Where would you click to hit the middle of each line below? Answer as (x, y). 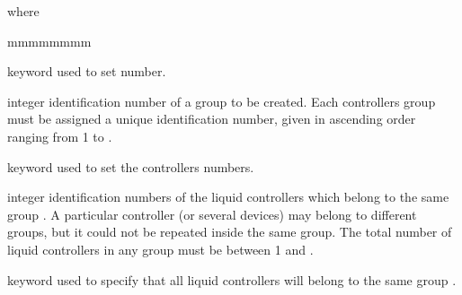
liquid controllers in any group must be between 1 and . (160, 249)
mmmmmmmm (49, 41)
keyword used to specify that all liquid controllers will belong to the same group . (232, 279)
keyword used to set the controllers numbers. (131, 166)
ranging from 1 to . (60, 136)
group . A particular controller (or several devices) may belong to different (212, 214)
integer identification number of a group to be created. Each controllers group (222, 101)
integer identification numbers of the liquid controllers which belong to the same (228, 197)
